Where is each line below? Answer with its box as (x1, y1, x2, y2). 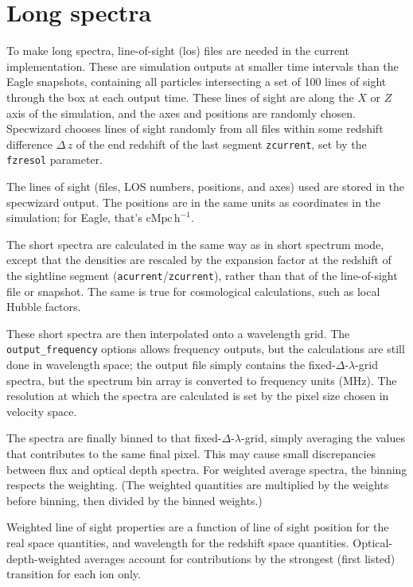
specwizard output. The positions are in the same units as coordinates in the (6, 193, 381, 210)
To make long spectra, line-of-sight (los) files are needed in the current (6, 42, 349, 59)
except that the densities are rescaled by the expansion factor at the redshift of (6, 251, 392, 268)
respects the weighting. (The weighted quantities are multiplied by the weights (6, 476, 389, 493)
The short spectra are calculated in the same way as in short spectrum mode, (6, 235, 384, 252)
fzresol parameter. (6, 151, 103, 168)
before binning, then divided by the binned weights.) (6, 492, 263, 508)
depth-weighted (6, 550, 81, 566)
